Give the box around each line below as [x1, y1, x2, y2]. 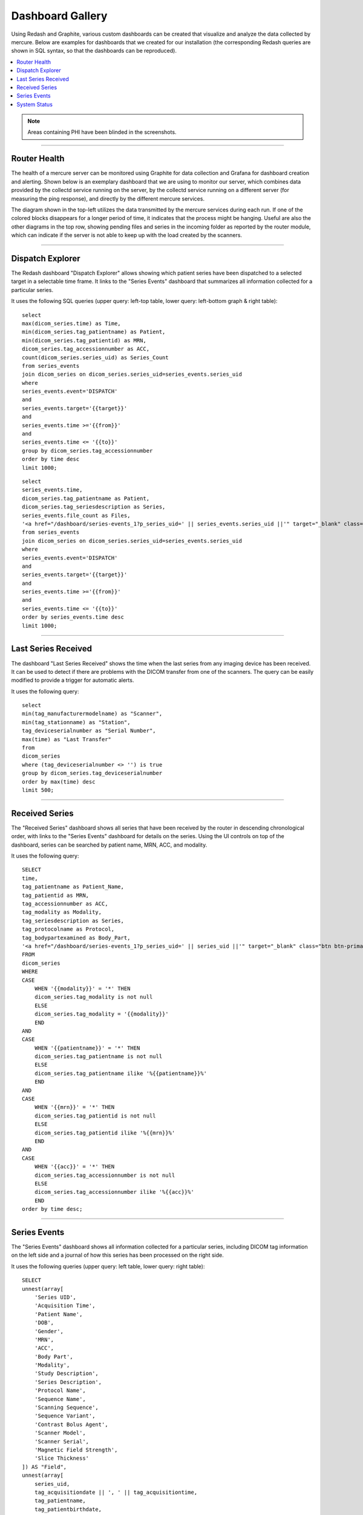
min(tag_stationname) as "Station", [22, 719, 131, 725]
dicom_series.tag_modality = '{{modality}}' [34, 1011, 169, 1017]
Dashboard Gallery [11, 9, 108, 22]
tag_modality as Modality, [22, 909, 102, 916]
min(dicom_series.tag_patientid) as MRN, [22, 337, 146, 344]
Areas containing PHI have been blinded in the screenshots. [27, 128, 177, 136]
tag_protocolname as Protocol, [22, 926, 115, 933]
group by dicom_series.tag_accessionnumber [22, 447, 153, 454]
